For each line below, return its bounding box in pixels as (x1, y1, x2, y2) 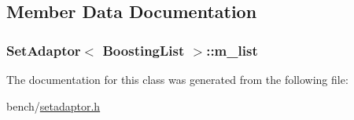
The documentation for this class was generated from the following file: (6, 71, 348, 87)
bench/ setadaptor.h (6, 97, 101, 114)
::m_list (206, 40, 258, 60)
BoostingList (102, 40, 185, 60)
